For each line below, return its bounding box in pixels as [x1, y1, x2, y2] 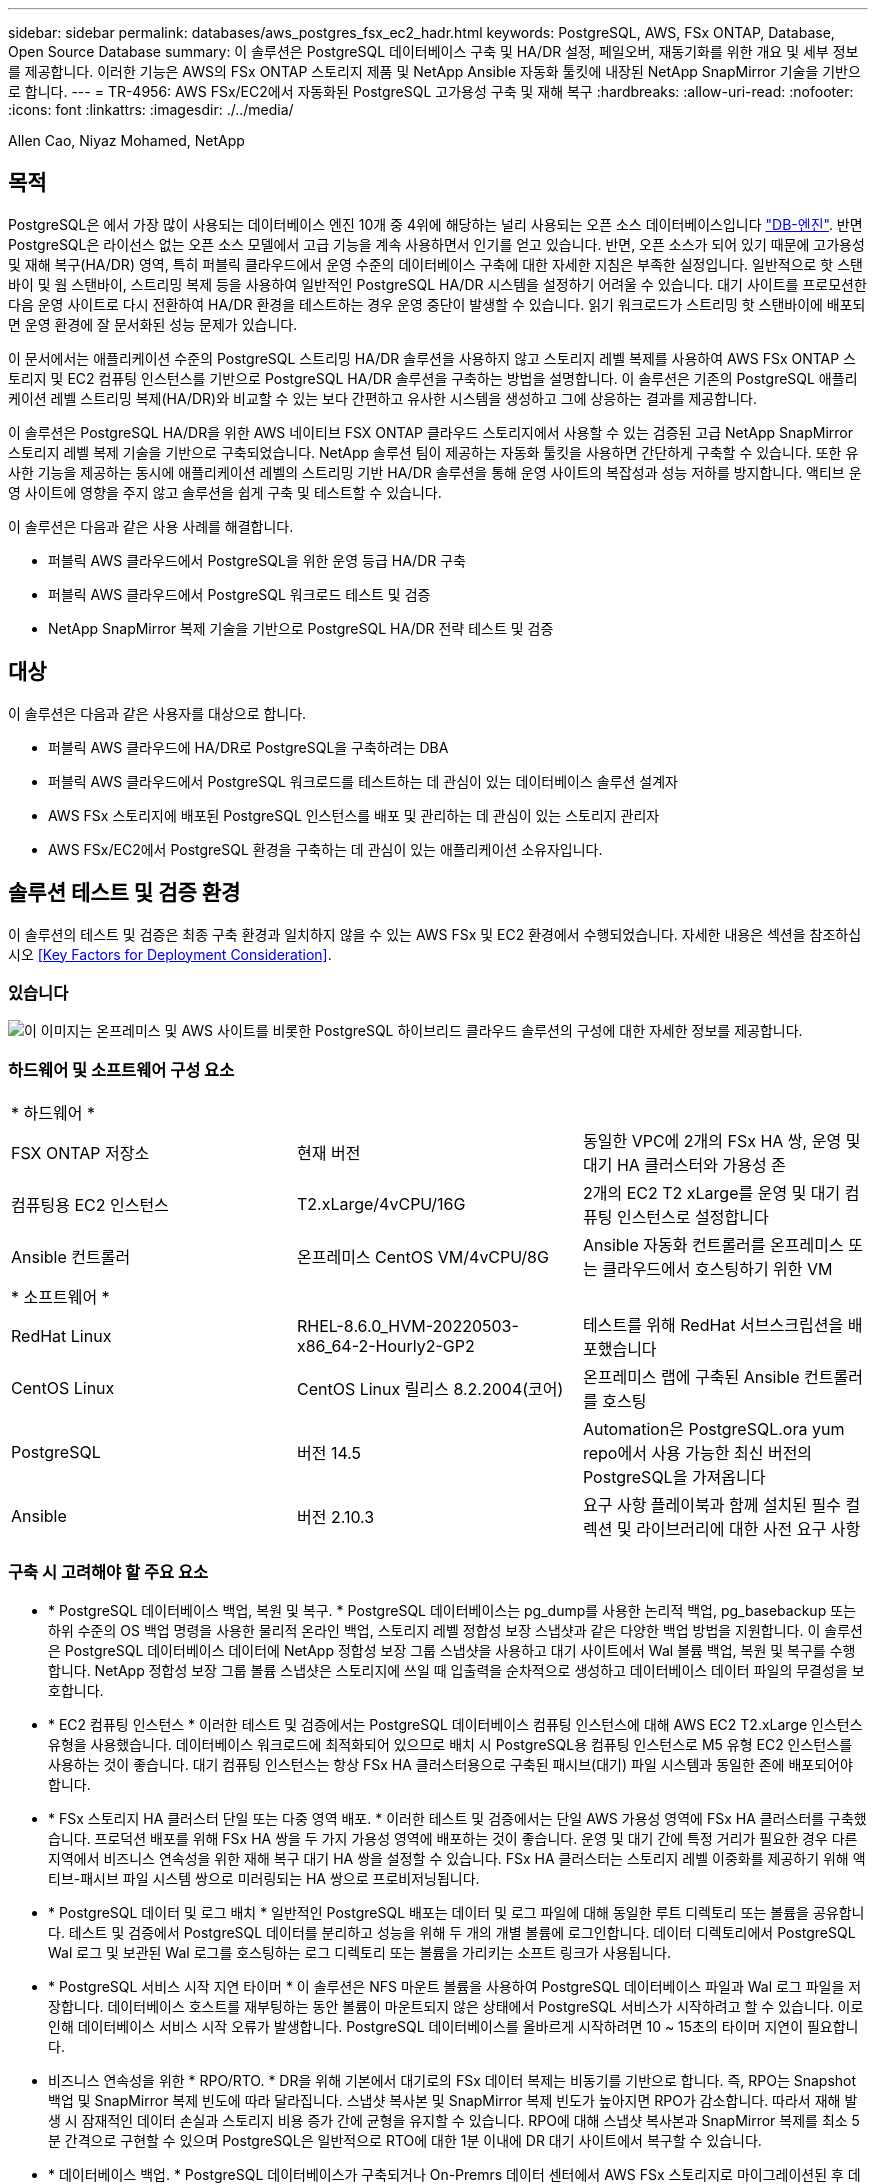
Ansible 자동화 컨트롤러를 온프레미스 [582, 1235, 844, 1256]
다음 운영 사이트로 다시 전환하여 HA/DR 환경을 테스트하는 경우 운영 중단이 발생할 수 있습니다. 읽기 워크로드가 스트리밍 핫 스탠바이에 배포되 [8, 295, 866, 313]
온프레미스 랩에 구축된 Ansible [582, 1367, 800, 1388]
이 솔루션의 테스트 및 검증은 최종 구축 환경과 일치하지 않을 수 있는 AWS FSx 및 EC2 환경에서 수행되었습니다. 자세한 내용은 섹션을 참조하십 [8, 925, 862, 943]
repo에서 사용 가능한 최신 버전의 [582, 1443, 813, 1464]
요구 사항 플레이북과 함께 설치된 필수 [582, 1495, 841, 1516]
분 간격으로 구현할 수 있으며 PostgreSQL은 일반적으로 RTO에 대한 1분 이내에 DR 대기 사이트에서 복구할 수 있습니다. [48, 2131, 762, 2149]
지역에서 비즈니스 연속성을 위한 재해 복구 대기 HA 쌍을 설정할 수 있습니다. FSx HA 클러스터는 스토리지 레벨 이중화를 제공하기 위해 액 [48, 1849, 866, 1867]
